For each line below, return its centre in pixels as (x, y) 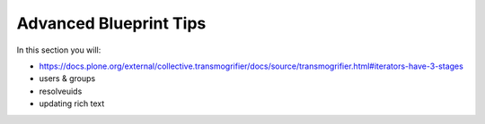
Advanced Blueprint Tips (111, 23)
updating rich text (72, 103)
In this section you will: (59, 50)
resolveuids (61, 91)
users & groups (67, 79)
